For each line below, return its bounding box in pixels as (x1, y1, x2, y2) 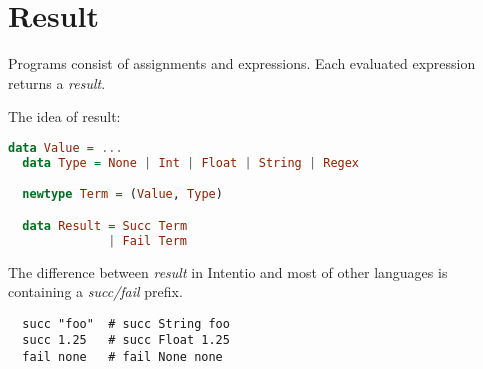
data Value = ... (8, 140, 123, 155)
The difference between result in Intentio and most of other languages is (8, 261, 448, 282)
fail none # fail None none (22, 350, 223, 365)
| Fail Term (108, 233, 188, 248)
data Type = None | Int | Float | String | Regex (22, 155, 360, 170)
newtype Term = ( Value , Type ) (22, 187, 223, 202)
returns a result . (8, 72, 106, 93)
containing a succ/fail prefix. (8, 281, 183, 302)
